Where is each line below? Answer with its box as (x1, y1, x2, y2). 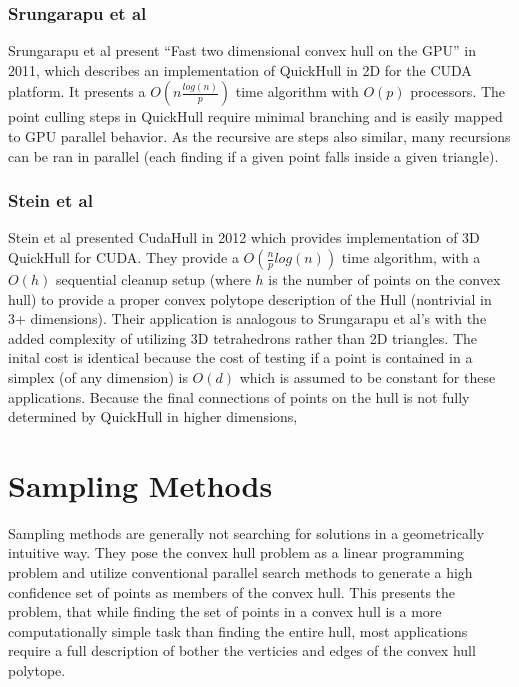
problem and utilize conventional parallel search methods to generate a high (8, 562, 473, 583)
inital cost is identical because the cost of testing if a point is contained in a (8, 347, 473, 368)
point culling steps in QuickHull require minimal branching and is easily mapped (8, 106, 503, 127)
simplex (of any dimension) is (8, 366, 188, 387)
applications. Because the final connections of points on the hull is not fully (8, 386, 470, 407)
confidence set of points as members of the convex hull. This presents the (8, 581, 456, 602)
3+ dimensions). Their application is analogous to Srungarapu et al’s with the (8, 308, 487, 329)
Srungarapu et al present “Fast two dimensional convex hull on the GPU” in (8, 40, 476, 61)
